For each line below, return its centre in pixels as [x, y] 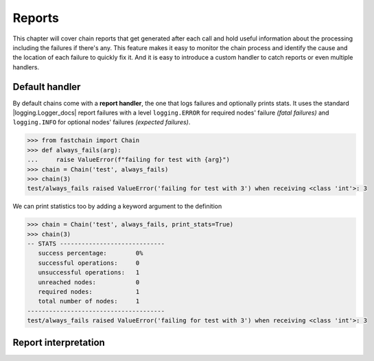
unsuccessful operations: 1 [89, 272]
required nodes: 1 [89, 292]
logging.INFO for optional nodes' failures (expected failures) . [102, 122]
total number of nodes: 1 [89, 301]
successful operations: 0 [89, 263]
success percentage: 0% [91, 253]
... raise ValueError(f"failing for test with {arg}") [128, 160]
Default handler [47, 87]
